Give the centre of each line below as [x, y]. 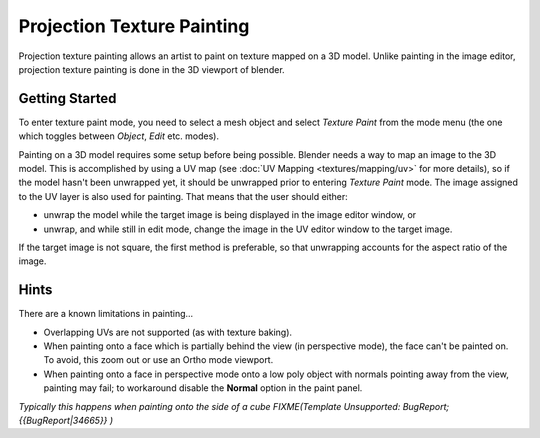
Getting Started [67, 98]
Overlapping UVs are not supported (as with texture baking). [168, 332]
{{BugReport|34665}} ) [66, 420]
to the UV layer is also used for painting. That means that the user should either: [183, 196]
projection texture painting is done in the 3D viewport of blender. [151, 69]
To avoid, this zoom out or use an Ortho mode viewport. [158, 360]
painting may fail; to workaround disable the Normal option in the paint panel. [203, 388]
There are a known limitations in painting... [106, 314]
